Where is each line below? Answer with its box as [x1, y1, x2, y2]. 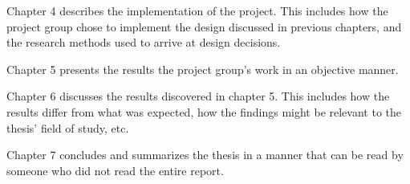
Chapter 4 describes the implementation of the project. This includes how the [6, 2, 388, 18]
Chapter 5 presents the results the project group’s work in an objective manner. [6, 60, 399, 77]
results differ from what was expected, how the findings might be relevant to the [6, 103, 401, 120]
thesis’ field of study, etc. [6, 119, 129, 136]
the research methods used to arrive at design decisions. [6, 34, 281, 51]
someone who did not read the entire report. [6, 162, 224, 178]
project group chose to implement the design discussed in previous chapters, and [6, 18, 402, 35]
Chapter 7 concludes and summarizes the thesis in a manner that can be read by [6, 146, 404, 163]
